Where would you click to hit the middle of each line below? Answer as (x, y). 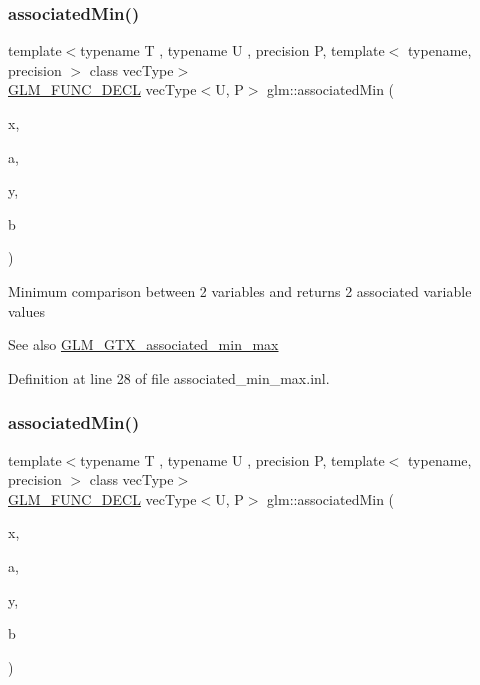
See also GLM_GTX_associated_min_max (143, 344)
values (27, 310)
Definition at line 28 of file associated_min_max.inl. (169, 377)
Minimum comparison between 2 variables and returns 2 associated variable (240, 290)
